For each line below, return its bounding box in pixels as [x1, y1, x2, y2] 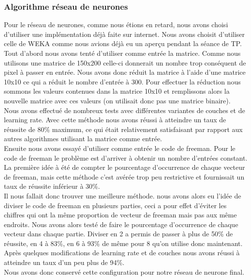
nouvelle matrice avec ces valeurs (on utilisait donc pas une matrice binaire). [4, 95, 231, 105]
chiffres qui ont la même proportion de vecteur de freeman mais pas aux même [4, 210, 237, 220]
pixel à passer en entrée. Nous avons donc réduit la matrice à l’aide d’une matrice [4, 67, 246, 77]
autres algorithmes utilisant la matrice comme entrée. [4, 133, 162, 144]
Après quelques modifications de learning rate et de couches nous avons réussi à [4, 247, 240, 258]
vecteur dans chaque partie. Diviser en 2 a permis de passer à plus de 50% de [4, 229, 233, 239]
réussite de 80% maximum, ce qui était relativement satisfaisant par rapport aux [4, 124, 243, 134]
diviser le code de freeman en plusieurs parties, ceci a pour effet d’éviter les [4, 200, 227, 210]
